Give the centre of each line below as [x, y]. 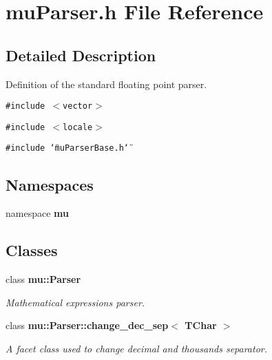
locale [78, 127]
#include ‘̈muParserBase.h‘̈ [67, 148]
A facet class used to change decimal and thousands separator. [137, 348]
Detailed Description [81, 55]
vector [78, 106]
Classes [32, 250]
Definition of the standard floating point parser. [106, 84]
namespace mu [37, 213]
